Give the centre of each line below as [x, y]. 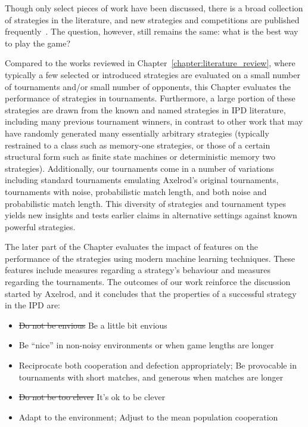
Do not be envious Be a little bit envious [93, 325]
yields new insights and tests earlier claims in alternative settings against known [151, 215]
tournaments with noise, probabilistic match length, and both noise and [136, 191]
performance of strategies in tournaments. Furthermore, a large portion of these [150, 98]
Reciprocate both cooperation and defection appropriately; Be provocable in [158, 365]
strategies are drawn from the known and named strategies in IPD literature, [145, 109]
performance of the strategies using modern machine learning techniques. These [150, 258]
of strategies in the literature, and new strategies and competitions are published [152, 19]
